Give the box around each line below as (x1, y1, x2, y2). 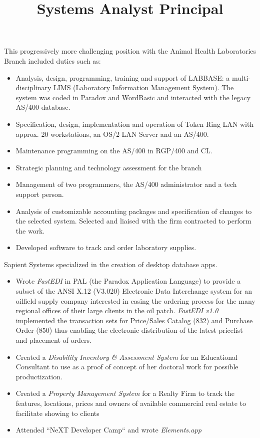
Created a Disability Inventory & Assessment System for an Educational (15, 351, 237, 362)
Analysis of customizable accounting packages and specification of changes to (15, 205, 252, 216)
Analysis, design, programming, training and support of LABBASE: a (15, 72, 230, 83)
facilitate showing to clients (15, 407, 99, 418)
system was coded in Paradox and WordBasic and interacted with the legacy (15, 92, 251, 102)
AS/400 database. (15, 102, 70, 112)
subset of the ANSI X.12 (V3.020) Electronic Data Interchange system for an (15, 286, 252, 296)
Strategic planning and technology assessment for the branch (15, 162, 202, 172)
